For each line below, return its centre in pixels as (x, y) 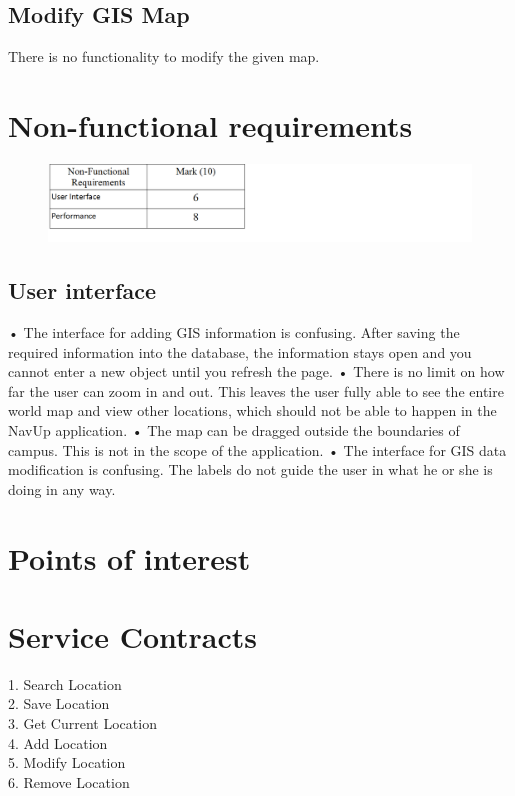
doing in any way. (62, 488)
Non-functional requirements (210, 124)
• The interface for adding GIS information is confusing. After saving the (234, 331)
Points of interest (129, 557)
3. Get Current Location (82, 723)
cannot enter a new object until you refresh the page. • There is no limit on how (256, 371)
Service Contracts (132, 635)
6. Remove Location (69, 781)
